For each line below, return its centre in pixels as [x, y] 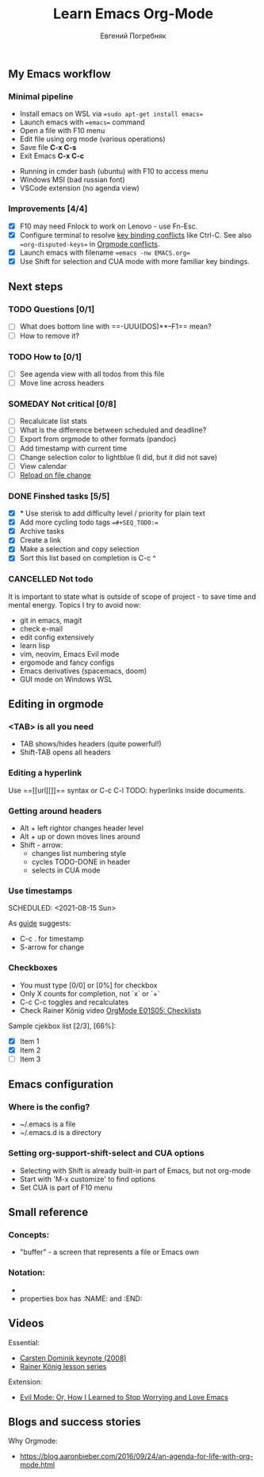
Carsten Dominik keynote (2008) [73, 1358]
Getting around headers [55, 811]
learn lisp [34, 645]
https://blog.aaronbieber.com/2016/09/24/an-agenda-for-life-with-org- [136, 1456]
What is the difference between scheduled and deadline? [113, 430]
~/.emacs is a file [48, 1124]
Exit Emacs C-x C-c [52, 156]
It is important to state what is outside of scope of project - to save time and [132, 597]
